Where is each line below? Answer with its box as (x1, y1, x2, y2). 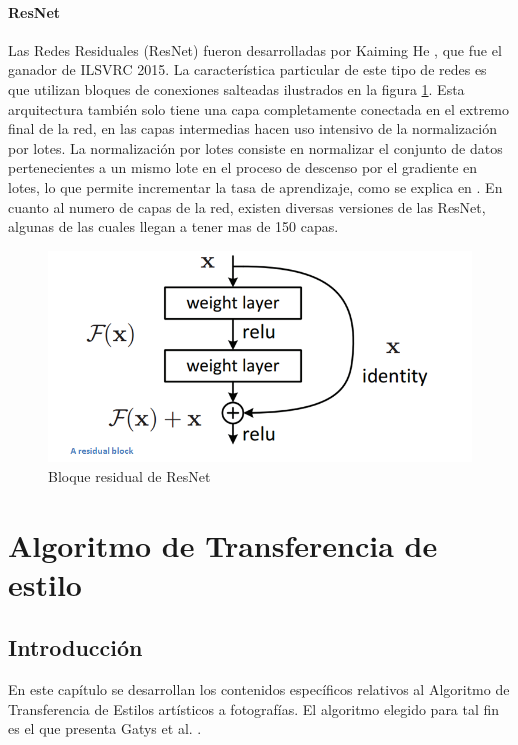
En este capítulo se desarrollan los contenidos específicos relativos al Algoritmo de (8, 679, 510, 700)
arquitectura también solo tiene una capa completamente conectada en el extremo (8, 98, 510, 119)
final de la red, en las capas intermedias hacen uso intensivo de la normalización (8, 118, 497, 139)
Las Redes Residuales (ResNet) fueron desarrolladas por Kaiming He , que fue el (8, 39, 502, 60)
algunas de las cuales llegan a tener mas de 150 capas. (8, 216, 339, 237)
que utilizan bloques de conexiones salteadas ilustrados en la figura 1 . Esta (8, 78, 465, 99)
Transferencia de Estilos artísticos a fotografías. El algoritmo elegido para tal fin (8, 698, 500, 719)
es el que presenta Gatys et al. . (8, 718, 202, 739)
